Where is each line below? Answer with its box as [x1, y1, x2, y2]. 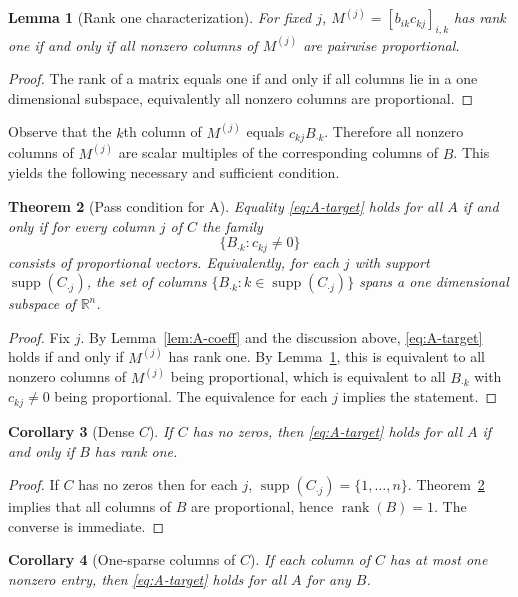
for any [306, 568, 351, 589]
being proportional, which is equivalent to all [170, 366, 446, 387]
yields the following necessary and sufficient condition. [8, 162, 340, 183]
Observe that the [8, 121, 112, 142]
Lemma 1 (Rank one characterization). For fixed [8, 7, 312, 28]
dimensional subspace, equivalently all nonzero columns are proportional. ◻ [8, 87, 474, 108]
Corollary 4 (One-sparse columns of [8, 549, 236, 570]
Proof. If [8, 474, 59, 495]
